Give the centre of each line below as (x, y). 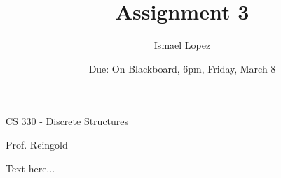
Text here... (30, 168)
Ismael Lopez (182, 45)
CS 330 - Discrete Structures (67, 121)
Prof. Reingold (37, 144)
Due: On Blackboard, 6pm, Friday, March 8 (182, 68)
